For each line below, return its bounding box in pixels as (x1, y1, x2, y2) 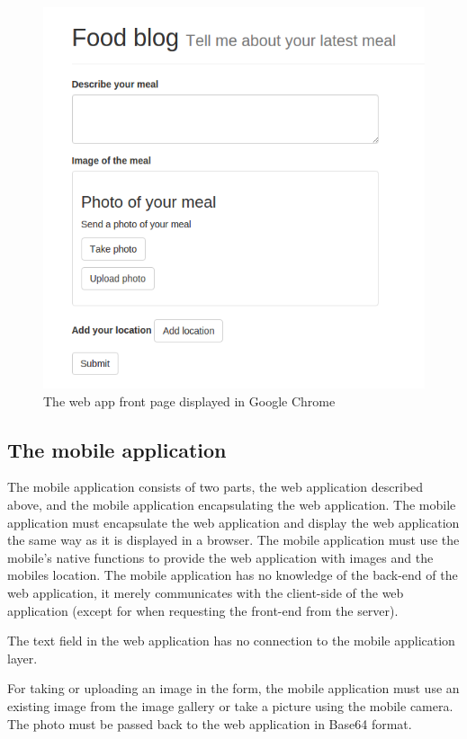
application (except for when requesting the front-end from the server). (7, 601, 399, 619)
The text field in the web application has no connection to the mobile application (7, 631, 455, 650)
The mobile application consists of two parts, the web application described (7, 477, 424, 496)
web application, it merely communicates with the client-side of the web (7, 583, 404, 601)
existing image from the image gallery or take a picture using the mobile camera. (7, 696, 454, 715)
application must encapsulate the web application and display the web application (7, 512, 460, 531)
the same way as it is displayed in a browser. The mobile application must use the (7, 530, 460, 549)
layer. (7, 648, 38, 667)
